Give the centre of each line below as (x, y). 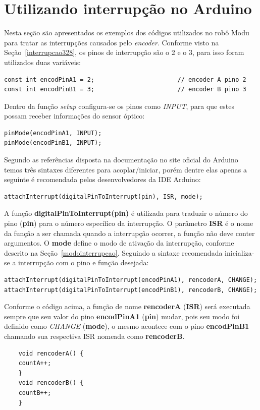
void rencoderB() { (51, 383)
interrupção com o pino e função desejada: (84, 262)
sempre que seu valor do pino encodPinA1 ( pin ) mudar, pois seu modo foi (122, 316)
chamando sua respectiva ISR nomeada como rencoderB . (94, 336)
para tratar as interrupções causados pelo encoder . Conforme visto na (112, 42)
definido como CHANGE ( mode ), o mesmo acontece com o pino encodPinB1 (127, 326)
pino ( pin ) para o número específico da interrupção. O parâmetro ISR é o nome (129, 223)
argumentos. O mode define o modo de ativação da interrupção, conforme (119, 243)
